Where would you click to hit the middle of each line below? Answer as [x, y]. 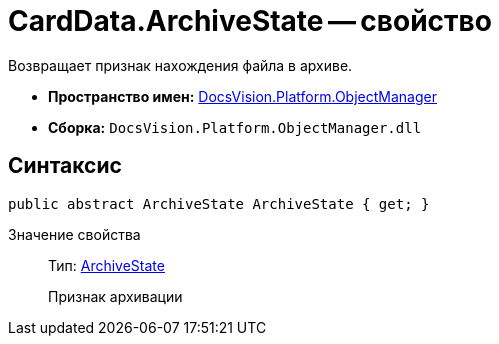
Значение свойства [74, 234]
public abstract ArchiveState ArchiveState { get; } [219, 203]
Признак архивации [115, 296]
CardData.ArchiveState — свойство [250, 21]
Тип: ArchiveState [106, 265]
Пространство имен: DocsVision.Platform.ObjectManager [242, 96]
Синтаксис [65, 166]
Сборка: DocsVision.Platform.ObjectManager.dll [235, 127]
